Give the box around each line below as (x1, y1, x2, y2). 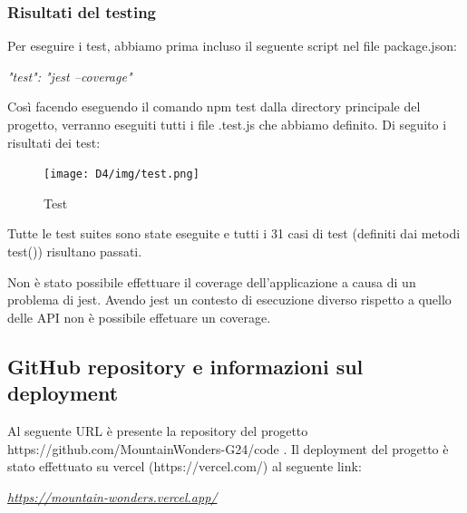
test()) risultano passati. (7, 242, 142, 261)
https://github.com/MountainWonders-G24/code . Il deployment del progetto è (7, 439, 449, 458)
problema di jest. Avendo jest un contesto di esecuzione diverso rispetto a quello (7, 290, 452, 309)
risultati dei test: (7, 132, 101, 151)
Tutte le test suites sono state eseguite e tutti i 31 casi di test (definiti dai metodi (7, 224, 461, 243)
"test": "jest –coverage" (7, 66, 132, 85)
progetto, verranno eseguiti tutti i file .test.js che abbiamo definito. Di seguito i (7, 115, 447, 133)
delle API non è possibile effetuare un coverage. (7, 307, 271, 326)
